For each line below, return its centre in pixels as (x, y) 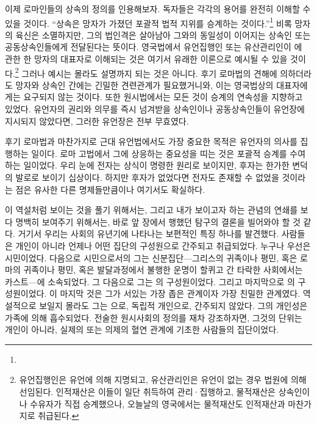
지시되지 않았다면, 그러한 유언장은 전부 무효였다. (97, 121)
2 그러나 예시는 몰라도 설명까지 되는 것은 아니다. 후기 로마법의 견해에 (146, 72)
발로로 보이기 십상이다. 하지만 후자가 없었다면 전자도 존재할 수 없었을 (147, 177)
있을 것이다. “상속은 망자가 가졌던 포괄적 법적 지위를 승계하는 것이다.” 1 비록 (148, 22)
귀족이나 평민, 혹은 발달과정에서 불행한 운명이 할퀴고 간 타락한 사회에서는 (163, 270)
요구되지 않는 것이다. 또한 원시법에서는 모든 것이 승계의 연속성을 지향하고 (163, 97)
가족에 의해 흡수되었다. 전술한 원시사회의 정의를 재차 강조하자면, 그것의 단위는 (154, 317)
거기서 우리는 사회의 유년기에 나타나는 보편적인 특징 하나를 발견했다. (148, 234)
